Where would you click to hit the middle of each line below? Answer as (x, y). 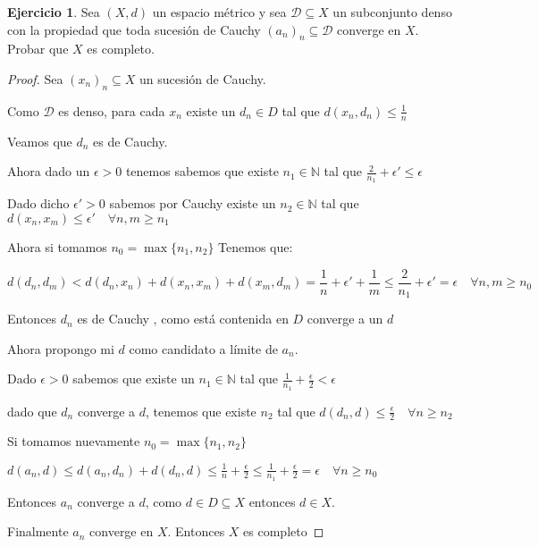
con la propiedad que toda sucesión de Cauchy (134, 29)
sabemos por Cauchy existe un (193, 203)
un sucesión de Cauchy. (202, 78)
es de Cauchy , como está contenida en (183, 319)
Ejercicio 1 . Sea (54, 12)
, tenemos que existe (201, 411)
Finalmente (38, 531)
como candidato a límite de (203, 348)
